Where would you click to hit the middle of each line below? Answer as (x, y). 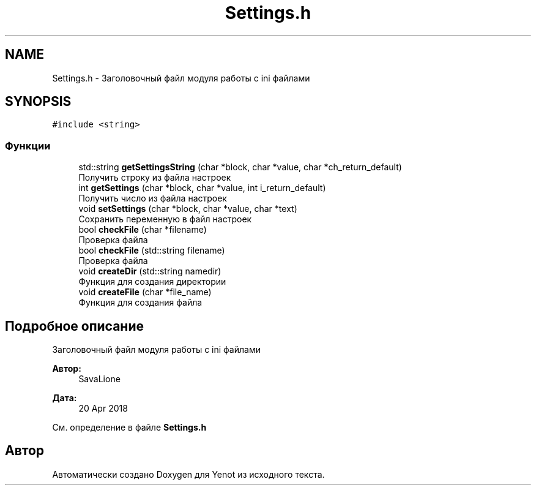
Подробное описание (74, 326)
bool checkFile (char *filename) (143, 230)
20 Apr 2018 (103, 409)
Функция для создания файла (140, 303)
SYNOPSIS (38, 102)
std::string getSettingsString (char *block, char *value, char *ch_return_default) (240, 167)
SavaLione (99, 379)
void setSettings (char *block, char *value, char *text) (188, 209)
